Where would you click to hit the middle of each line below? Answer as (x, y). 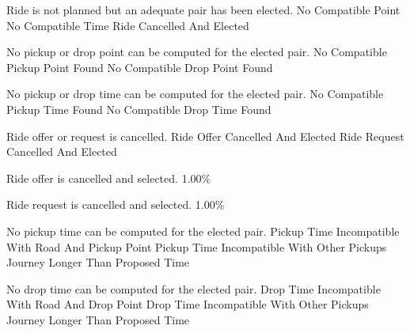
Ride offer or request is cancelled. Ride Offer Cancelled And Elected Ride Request (205, 136)
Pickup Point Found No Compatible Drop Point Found (140, 67)
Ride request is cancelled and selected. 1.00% (116, 204)
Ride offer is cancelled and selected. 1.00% (109, 178)
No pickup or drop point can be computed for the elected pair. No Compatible (197, 52)
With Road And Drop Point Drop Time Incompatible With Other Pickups (188, 304)
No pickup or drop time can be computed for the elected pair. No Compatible (195, 94)
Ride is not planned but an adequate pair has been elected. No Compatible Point (203, 9)
